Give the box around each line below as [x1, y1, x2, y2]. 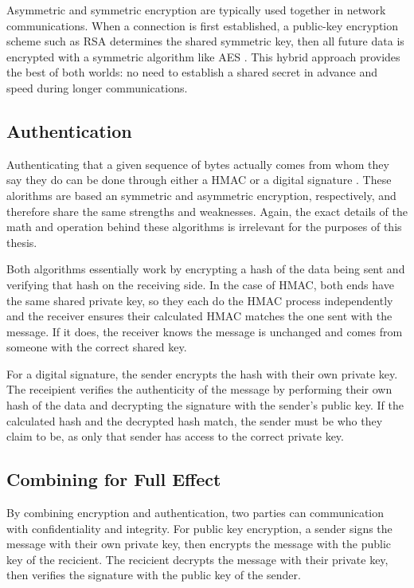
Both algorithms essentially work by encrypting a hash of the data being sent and [6, 261, 405, 277]
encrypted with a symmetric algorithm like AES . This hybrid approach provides [6, 48, 400, 65]
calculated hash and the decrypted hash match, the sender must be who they [6, 412, 383, 429]
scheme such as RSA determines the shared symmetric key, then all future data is [6, 33, 404, 49]
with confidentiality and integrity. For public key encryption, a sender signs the [6, 519, 393, 536]
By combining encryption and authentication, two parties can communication [6, 504, 385, 521]
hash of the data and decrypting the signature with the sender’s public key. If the [6, 397, 404, 414]
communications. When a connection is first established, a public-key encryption [6, 17, 399, 33]
